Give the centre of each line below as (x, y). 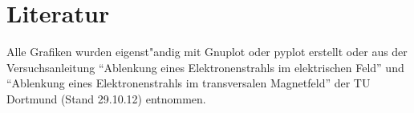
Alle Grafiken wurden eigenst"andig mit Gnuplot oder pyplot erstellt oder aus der (207, 52)
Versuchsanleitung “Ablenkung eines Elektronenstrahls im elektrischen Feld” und (205, 67)
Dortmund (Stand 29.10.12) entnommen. (106, 98)
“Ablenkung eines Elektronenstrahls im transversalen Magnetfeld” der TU (189, 83)
